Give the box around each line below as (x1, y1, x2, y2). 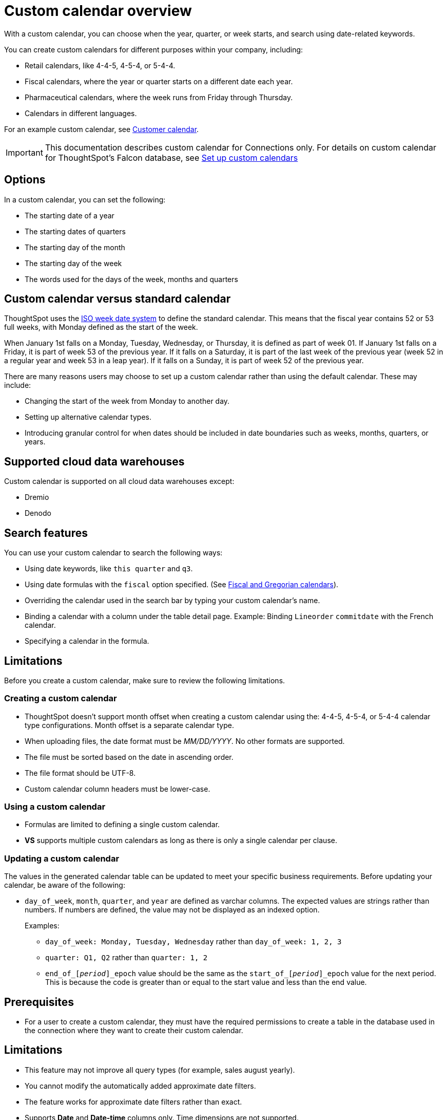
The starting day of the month (25, 242, 125, 252)
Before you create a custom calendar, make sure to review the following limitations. (4, 676, 285, 685)
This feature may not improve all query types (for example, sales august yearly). (25, 1065, 295, 1074)
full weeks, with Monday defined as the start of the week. (4, 323, 198, 332)
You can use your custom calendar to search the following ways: (4, 548, 223, 557)
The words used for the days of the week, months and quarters (25, 274, 238, 284)
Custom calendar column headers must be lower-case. (25, 784, 210, 793)
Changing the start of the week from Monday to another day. (25, 397, 230, 406)
